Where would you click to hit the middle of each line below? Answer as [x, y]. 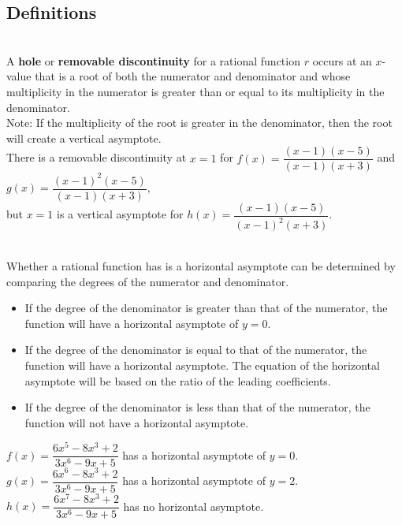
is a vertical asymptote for [120, 214]
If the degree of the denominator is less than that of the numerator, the [197, 407]
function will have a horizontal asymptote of [132, 323]
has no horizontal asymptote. [194, 506]
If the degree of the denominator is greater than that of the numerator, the [206, 308]
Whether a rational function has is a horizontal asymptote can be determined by [201, 265]
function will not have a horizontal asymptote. [137, 422]
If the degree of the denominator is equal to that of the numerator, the [196, 350]
